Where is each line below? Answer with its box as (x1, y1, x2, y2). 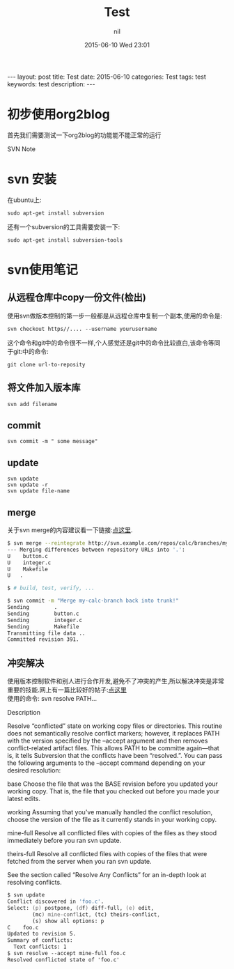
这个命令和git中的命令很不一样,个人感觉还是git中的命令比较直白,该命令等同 (7, 339, 221, 347)
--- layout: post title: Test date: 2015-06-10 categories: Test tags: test (7, 72, 207, 81)
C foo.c (7, 924, 39, 931)
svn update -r (7, 481, 49, 488)
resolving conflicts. (7, 878, 62, 887)
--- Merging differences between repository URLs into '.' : (7, 546, 186, 553)
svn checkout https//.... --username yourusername (7, 325, 157, 332)
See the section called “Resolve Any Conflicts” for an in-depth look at (7, 871, 207, 879)
